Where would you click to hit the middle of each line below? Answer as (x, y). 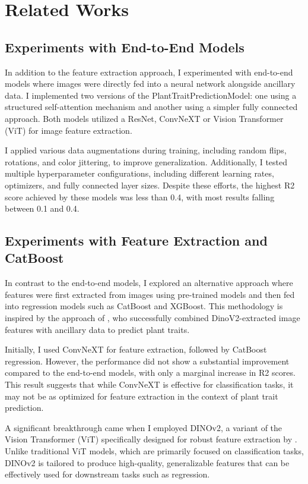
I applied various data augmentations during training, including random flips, (146, 150)
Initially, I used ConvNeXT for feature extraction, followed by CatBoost (136, 349)
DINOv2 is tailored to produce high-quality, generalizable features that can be (147, 462)
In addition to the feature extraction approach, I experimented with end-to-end (149, 72)
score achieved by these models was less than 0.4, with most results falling (140, 197)
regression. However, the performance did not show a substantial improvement (147, 361)
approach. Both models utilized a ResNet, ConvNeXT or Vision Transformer (144, 118)
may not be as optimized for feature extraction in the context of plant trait (142, 396)
